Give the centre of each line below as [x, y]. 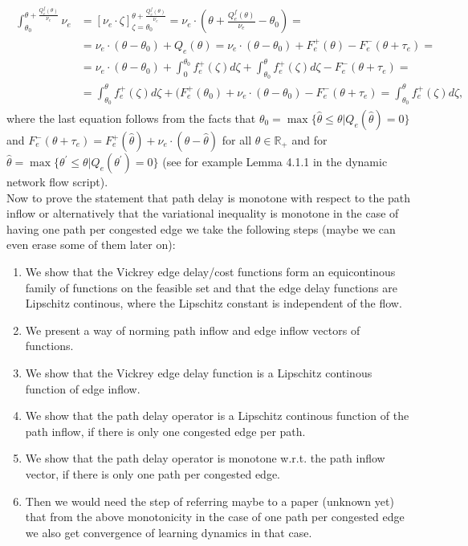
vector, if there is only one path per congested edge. [153, 473]
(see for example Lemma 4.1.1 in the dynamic [275, 162]
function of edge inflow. [83, 388]
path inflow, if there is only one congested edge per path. [165, 431]
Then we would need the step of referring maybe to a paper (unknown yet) [210, 501]
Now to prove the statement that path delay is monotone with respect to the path [209, 197]
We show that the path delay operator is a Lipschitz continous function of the [217, 416]
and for [309, 140]
